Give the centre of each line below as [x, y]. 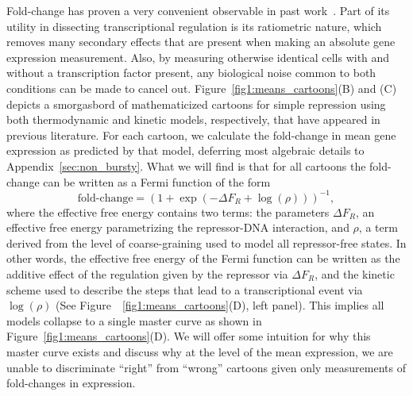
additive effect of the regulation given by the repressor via [147, 274]
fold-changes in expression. [71, 383]
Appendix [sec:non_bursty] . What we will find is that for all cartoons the [186, 165]
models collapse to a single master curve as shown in [134, 320]
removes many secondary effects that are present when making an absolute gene [201, 42]
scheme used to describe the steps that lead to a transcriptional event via [185, 289]
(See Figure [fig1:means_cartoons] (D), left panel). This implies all [220, 305]
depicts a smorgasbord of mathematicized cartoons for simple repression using [196, 104]
